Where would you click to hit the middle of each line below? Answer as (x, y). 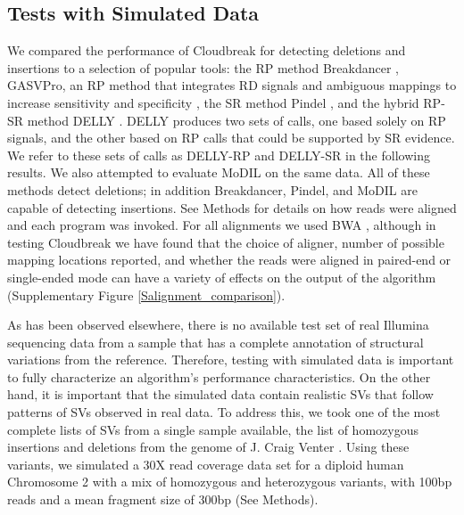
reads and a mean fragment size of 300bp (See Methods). (163, 499)
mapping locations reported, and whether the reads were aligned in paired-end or (229, 260)
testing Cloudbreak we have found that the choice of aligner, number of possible (226, 242)
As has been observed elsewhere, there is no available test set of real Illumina (218, 325)
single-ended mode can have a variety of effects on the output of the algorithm (222, 277)
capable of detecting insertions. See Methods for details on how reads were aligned (232, 207)
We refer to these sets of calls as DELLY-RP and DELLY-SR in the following (219, 155)
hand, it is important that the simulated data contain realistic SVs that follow (220, 394)
